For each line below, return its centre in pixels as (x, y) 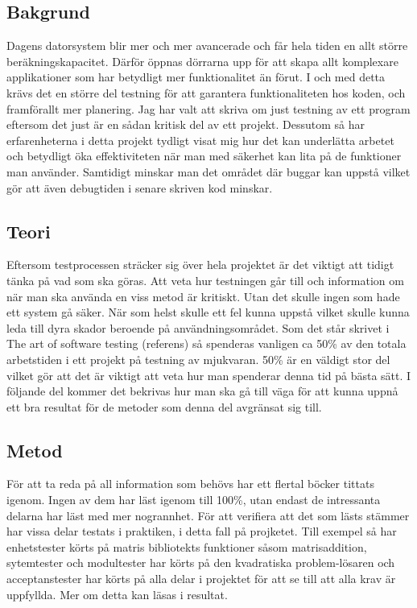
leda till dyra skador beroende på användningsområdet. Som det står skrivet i (198, 327)
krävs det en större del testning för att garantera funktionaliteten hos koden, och (206, 92)
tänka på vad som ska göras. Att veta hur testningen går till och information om (205, 280)
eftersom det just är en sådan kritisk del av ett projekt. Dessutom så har (186, 124)
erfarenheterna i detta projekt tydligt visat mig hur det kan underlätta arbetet (200, 140)
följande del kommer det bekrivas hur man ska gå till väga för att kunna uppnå (202, 391)
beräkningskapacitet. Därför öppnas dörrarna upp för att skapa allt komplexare (202, 61)
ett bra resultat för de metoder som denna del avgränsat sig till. (164, 406)
